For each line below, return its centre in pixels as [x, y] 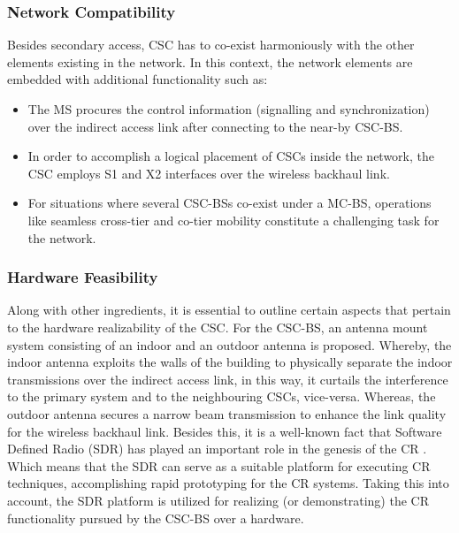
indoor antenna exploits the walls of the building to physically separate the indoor [230, 362]
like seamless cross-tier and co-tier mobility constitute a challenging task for [233, 220]
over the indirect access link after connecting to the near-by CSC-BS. [215, 126]
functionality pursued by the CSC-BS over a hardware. [156, 518]
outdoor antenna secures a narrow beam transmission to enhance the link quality [227, 413]
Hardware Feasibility [83, 277]
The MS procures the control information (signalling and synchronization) [229, 109]
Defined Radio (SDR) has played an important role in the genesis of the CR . [217, 449]
